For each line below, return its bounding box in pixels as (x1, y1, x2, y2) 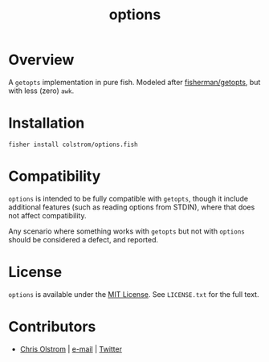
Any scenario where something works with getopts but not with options (8, 226, 245, 236)
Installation (8, 114, 85, 132)
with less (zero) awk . (8, 86, 75, 96)
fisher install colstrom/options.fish (8, 140, 138, 148)
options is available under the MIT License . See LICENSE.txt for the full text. (8, 289, 259, 299)
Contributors (8, 317, 96, 336)
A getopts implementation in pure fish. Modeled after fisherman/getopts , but (8, 77, 261, 87)
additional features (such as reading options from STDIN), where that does (8, 202, 255, 212)
